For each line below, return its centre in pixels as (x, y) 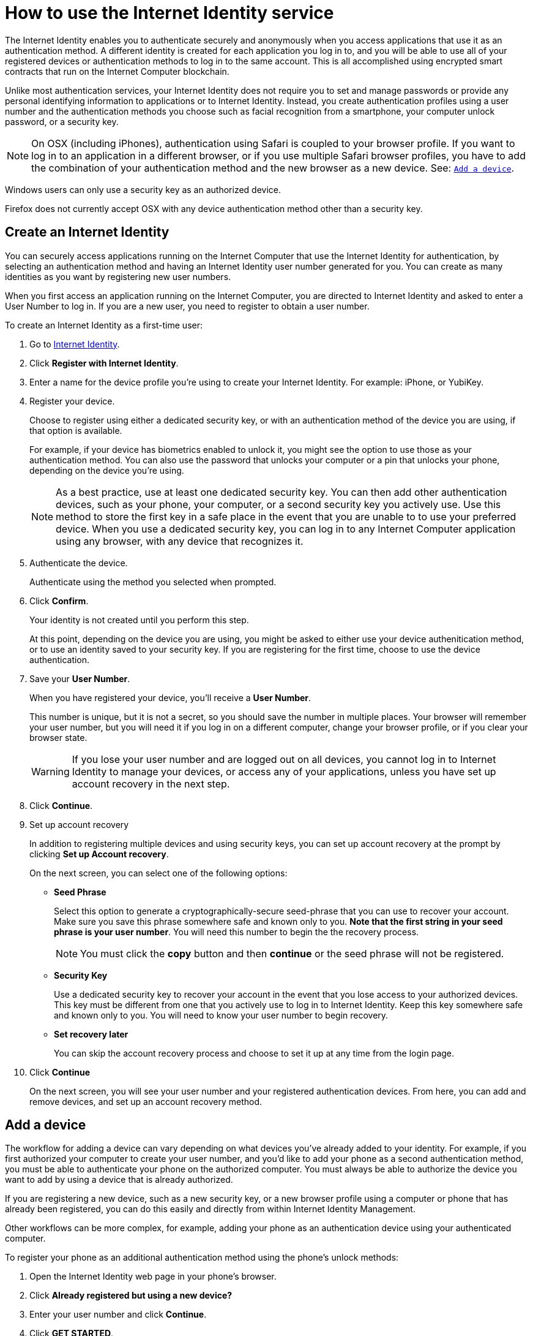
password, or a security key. (62, 121)
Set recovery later (91, 1034)
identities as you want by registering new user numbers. (118, 276)
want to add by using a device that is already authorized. (119, 1180)
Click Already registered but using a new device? (131, 1296)
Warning (50, 771)
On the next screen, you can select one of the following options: (158, 873)
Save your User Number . (80, 678)
